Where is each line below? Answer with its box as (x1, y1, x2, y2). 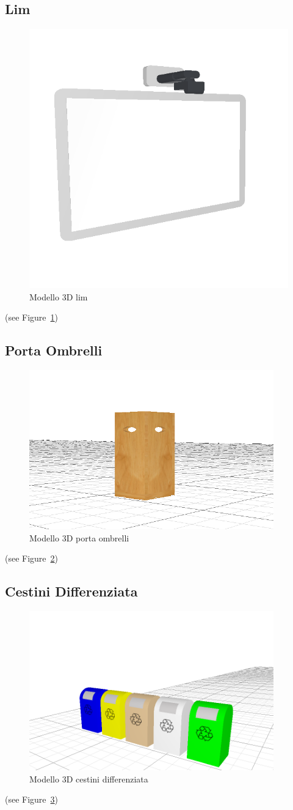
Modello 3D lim (29, 290, 88, 303)
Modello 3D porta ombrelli (29, 531, 129, 544)
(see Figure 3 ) (5, 793, 59, 806)
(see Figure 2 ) (5, 552, 59, 565)
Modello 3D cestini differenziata (29, 772, 148, 785)
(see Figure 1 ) (5, 311, 59, 324)
